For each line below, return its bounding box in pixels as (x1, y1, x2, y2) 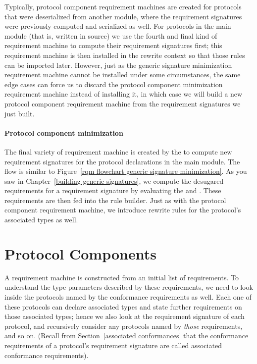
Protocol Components (4, 243, 156, 263)
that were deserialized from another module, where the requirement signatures (4, 11, 242, 21)
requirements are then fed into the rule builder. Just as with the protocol (4, 195, 226, 205)
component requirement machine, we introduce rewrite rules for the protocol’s (4, 205, 241, 215)
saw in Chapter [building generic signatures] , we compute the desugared (4, 175, 224, 186)
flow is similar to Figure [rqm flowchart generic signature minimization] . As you (4, 166, 247, 176)
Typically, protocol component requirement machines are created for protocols (4, 1, 242, 11)
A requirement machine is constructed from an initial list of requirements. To (4, 272, 239, 282)
